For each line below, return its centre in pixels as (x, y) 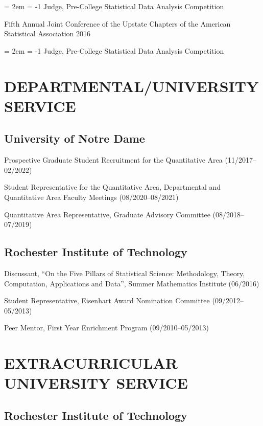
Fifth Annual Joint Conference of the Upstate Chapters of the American (117, 23)
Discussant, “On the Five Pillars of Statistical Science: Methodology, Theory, (125, 273)
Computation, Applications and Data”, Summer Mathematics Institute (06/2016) (132, 283)
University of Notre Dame (75, 138)
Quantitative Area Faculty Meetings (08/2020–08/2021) (91, 197)
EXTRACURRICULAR (91, 363)
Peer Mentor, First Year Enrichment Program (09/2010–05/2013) (106, 328)
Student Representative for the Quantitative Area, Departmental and (113, 187)
